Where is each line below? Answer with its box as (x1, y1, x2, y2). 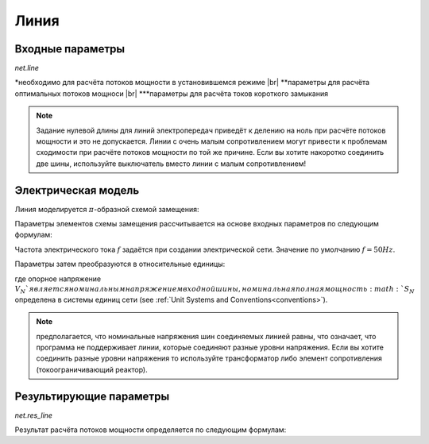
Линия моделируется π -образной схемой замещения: (14, 204, 199, 214)
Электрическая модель (14, 183, 140, 197)
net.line (14, 64, 40, 73)
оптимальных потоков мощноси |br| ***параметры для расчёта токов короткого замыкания (14, 88, 329, 98)
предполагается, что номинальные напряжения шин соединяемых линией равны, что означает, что (36, 331, 377, 341)
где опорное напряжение (14, 274, 102, 284)
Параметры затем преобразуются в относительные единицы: (14, 259, 226, 269)
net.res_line (14, 410, 53, 420)
